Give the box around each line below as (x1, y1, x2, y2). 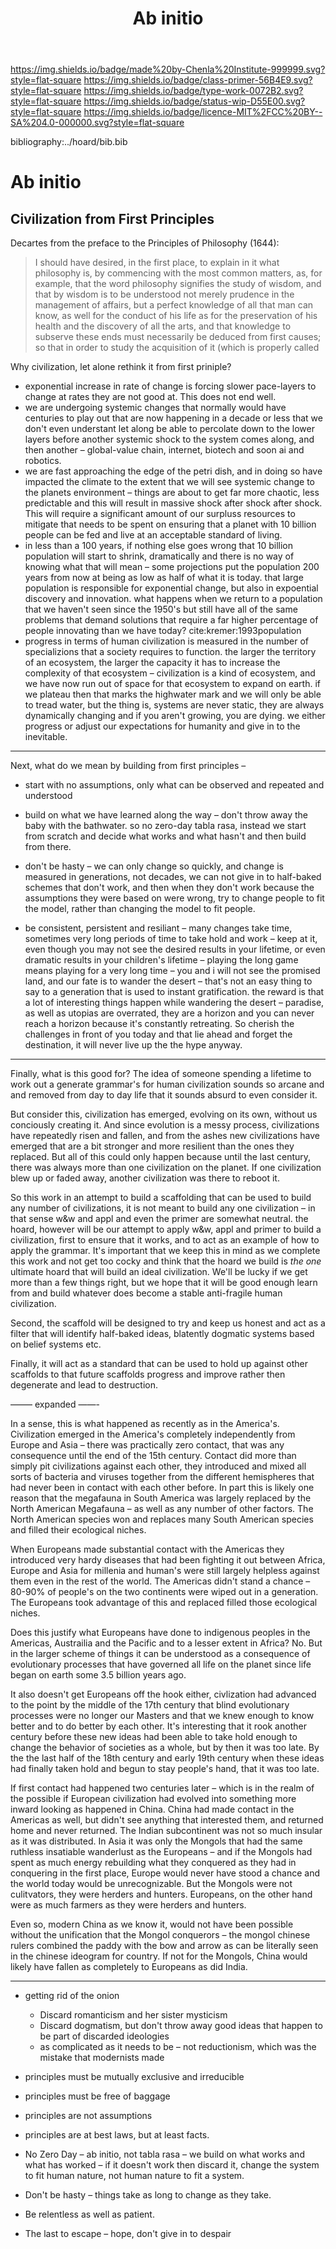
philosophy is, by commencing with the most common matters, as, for (34, 267, 323, 279)
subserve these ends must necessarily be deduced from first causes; (34, 331, 322, 343)
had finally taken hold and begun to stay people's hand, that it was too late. (10, 1763, 320, 1775)
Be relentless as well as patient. (24, 2208, 155, 2221)
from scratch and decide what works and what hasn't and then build (24, 830, 307, 842)
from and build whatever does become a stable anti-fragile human (10, 1287, 283, 1299)
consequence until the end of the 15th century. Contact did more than (10, 1450, 297, 1462)
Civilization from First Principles (10, 210, 215, 227)
